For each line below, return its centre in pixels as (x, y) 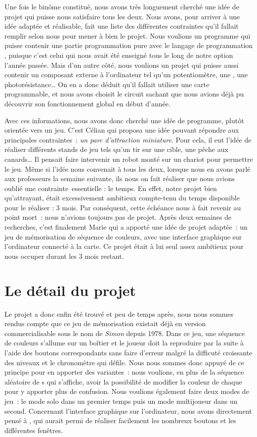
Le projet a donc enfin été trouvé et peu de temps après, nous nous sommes (119, 314)
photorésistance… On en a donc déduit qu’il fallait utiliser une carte (107, 84)
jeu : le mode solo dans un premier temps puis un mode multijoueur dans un (121, 401)
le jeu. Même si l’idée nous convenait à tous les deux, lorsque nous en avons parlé (128, 169)
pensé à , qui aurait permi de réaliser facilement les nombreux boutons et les (120, 420)
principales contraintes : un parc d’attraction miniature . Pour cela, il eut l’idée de (128, 139)
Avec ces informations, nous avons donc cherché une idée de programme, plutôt (124, 120)
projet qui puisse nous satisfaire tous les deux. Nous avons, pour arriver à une (122, 16)
